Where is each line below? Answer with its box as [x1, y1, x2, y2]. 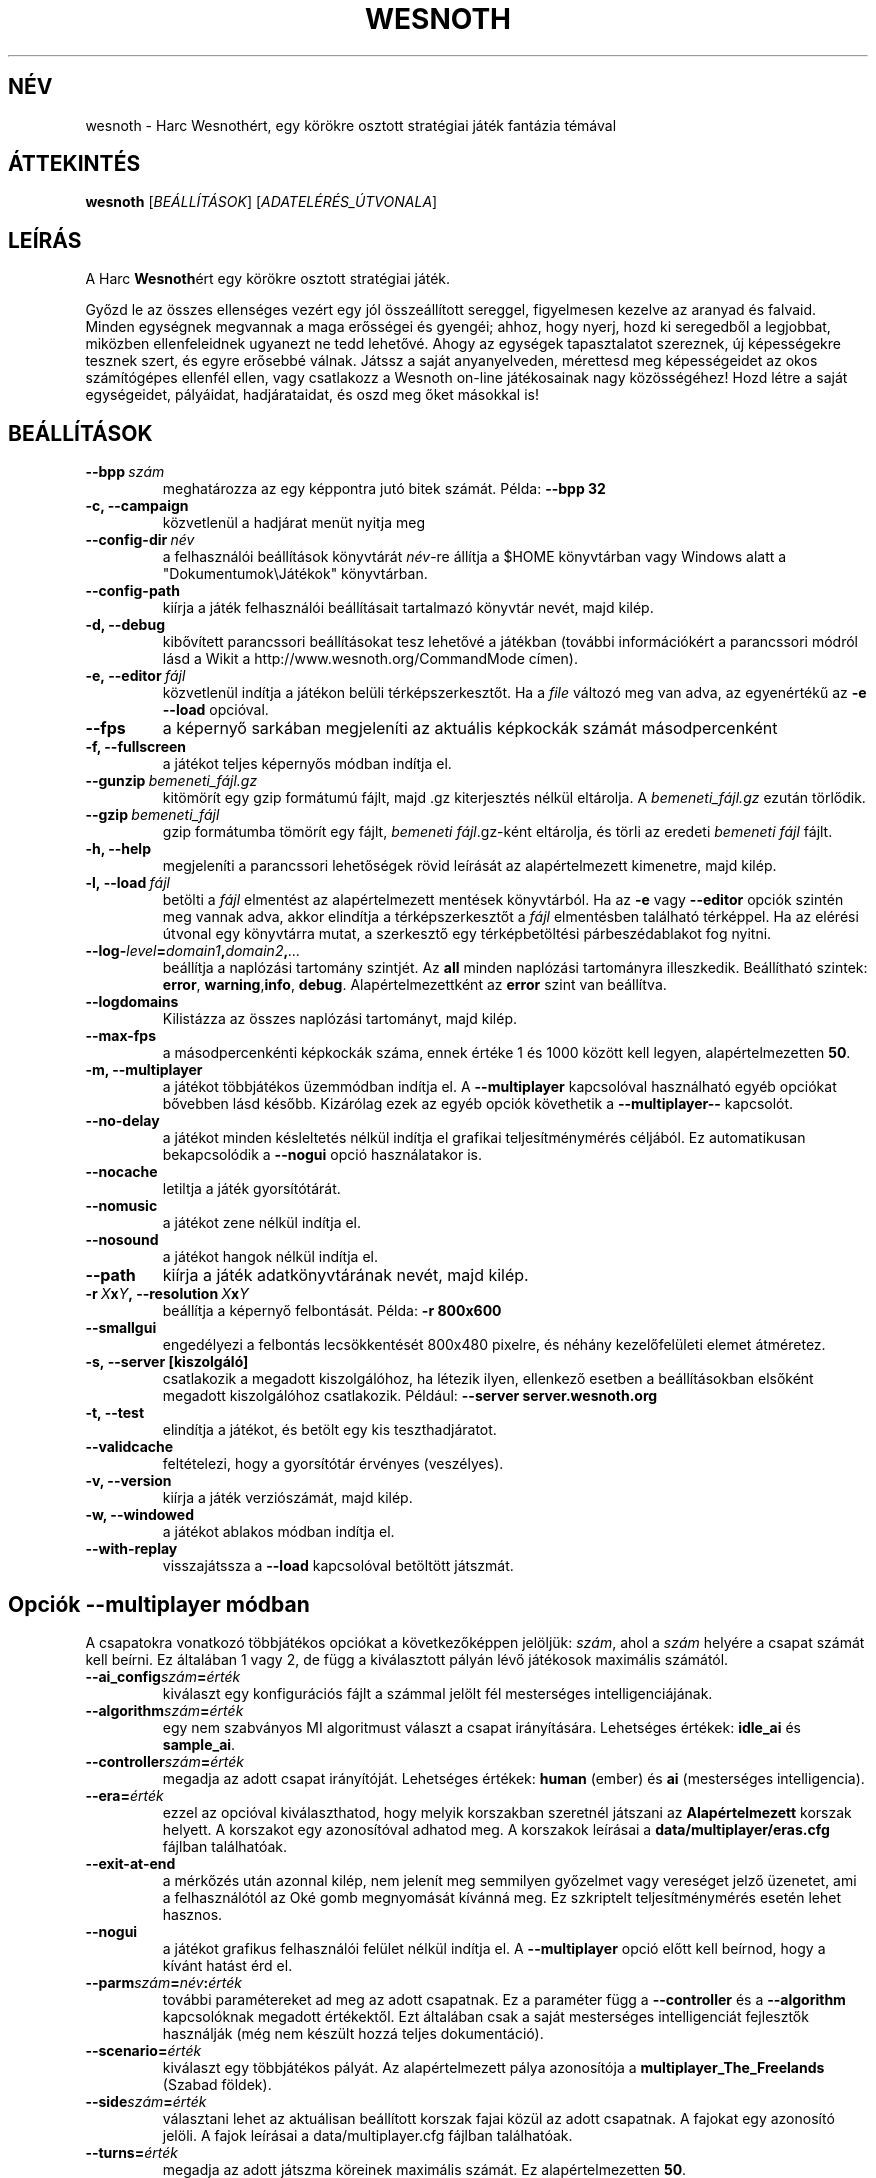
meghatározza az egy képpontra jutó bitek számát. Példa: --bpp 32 [162, 480, 606, 498]
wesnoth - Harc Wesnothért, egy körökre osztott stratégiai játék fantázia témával [85, 116, 617, 134]
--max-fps [85, 1027, 156, 1045]
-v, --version [85, 1472, 172, 1490]
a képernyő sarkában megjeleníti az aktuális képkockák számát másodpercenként [162, 718, 778, 739]
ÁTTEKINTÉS [8, 151, 141, 177]
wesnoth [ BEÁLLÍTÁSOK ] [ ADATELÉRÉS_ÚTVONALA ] [85, 193, 438, 211]
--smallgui [85, 1319, 157, 1337]
